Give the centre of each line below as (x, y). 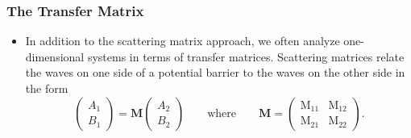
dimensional (55, 56)
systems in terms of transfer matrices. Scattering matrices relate (246, 56)
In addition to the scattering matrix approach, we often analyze (183, 41)
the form (47, 88)
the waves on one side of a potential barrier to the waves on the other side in (215, 72)
